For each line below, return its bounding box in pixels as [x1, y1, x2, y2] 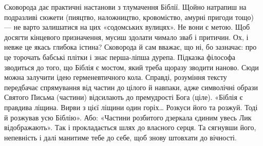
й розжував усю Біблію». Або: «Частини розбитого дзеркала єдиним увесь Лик [4, 112, 252, 122]
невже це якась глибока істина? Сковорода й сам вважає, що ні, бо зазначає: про [4, 41, 257, 52]
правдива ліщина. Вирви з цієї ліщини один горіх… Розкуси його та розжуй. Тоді [4, 101, 258, 112]
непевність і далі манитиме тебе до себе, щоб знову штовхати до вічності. [4, 132, 237, 142]
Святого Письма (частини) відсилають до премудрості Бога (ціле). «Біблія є [4, 92, 243, 102]
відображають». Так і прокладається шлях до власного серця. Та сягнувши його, [4, 122, 256, 133]
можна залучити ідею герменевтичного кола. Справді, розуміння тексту [4, 72, 227, 82]
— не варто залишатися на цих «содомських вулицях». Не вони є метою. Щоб [4, 22, 250, 32]
